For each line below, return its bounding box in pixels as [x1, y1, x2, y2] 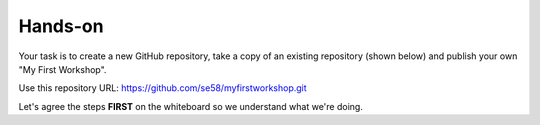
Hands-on [18, 15, 104, 37]
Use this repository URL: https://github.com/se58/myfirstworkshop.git [18, 82, 307, 94]
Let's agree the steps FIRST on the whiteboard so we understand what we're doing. [18, 100, 364, 112]
